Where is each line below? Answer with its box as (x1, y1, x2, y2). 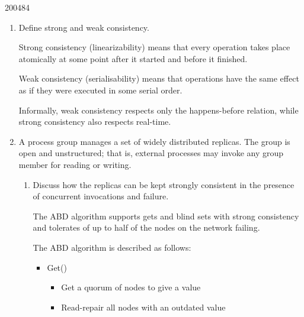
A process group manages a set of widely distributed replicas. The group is (18, 135, 290, 147)
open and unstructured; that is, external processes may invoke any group (18, 147, 284, 159)
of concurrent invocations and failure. (33, 190, 169, 202)
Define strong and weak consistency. (18, 21, 149, 33)
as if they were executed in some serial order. (18, 83, 183, 96)
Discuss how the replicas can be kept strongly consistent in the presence (33, 178, 295, 190)
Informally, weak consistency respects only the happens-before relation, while (18, 103, 299, 116)
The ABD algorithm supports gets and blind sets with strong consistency (33, 209, 299, 222)
